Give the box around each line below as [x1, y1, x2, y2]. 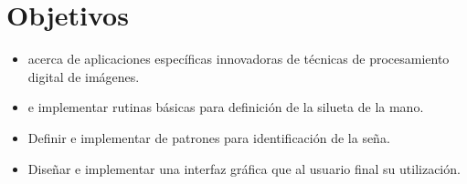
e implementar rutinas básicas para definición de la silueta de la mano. [27, 97, 424, 117]
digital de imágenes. [27, 66, 140, 86]
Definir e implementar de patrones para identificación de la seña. [27, 128, 390, 147]
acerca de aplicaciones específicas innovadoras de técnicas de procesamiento [27, 49, 450, 68]
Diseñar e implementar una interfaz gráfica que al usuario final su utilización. [27, 158, 461, 178]
